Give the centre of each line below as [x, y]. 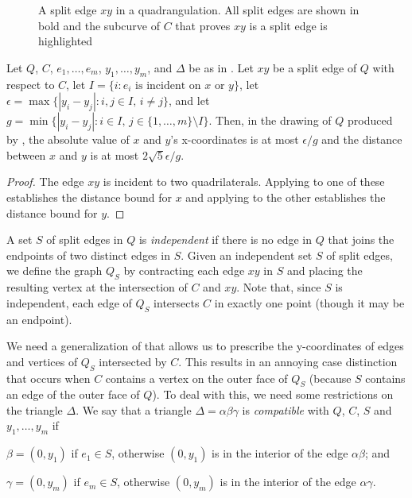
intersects [177, 302]
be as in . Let [221, 67]
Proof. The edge [45, 181]
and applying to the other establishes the [286, 197]
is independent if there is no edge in [225, 239]
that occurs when [49, 378]
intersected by [133, 361]
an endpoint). [39, 319]
